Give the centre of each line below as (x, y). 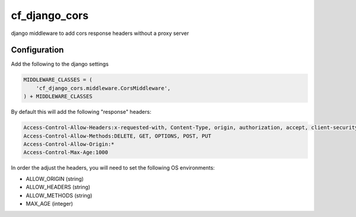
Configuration (37, 50)
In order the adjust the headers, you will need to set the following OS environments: (113, 168)
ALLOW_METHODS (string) (59, 195)
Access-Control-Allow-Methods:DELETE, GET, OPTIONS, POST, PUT (117, 136)
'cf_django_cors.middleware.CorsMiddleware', (103, 88)
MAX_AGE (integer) (50, 203)
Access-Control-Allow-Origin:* (69, 144)
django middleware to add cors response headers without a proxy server (100, 33)
